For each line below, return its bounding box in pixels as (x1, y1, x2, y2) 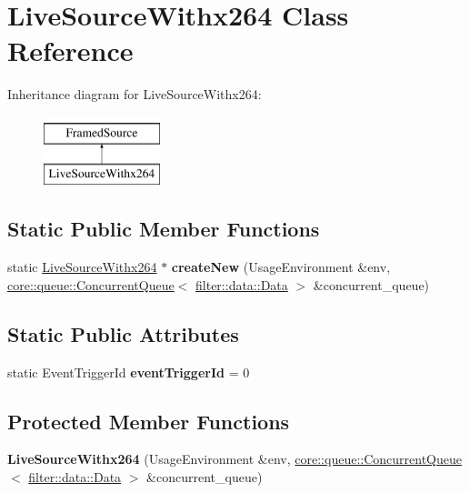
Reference (7, 32, 134, 69)
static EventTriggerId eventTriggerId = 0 (7, 362, 250, 381)
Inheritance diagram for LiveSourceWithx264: (7, 85, 262, 104)
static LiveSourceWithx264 (7, 257, 157, 277)
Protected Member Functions (7, 407, 290, 435)
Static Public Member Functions (7, 215, 320, 243)
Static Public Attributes (7, 319, 239, 347)
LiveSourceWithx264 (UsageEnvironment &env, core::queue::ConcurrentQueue (7, 449, 463, 468)
